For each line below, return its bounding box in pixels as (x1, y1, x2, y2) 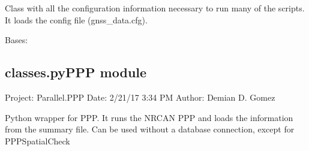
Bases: (5, 34, 28, 46)
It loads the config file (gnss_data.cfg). (5, 13, 148, 26)
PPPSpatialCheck (5, 134, 70, 147)
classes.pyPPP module (5, 63, 147, 81)
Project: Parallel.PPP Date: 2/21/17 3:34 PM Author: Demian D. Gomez (5, 90, 275, 103)
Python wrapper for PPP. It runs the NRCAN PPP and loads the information (5, 111, 293, 123)
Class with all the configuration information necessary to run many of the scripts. (5, 2, 305, 14)
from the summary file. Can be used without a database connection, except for (5, 123, 295, 135)
